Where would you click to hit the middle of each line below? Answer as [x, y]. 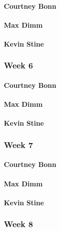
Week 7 [18, 144]
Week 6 [18, 65]
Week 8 [18, 224]
